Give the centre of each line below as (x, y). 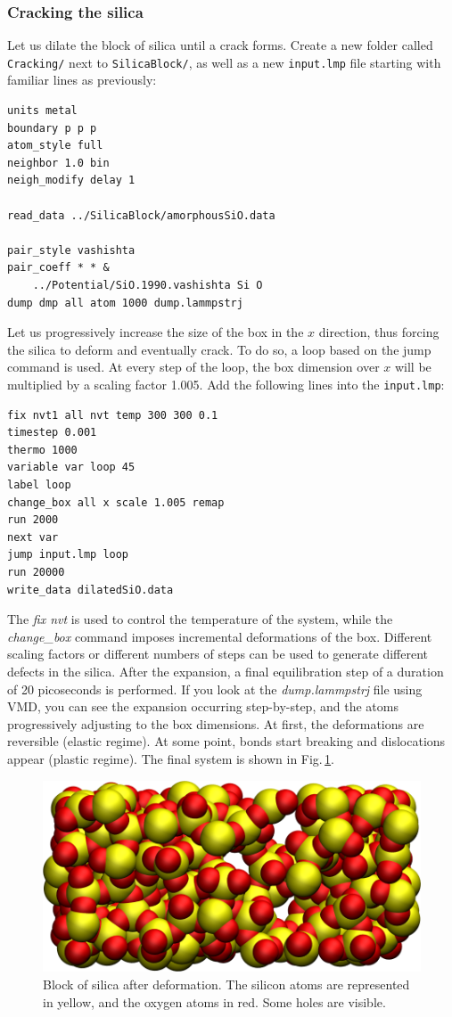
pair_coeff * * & (58, 268)
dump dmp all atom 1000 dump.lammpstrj (125, 303)
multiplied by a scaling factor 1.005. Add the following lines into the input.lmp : (226, 384)
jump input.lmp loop (68, 555)
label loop (39, 485)
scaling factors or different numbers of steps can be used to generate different (218, 654)
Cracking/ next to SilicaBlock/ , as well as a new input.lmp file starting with (224, 62)
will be (413, 367)
